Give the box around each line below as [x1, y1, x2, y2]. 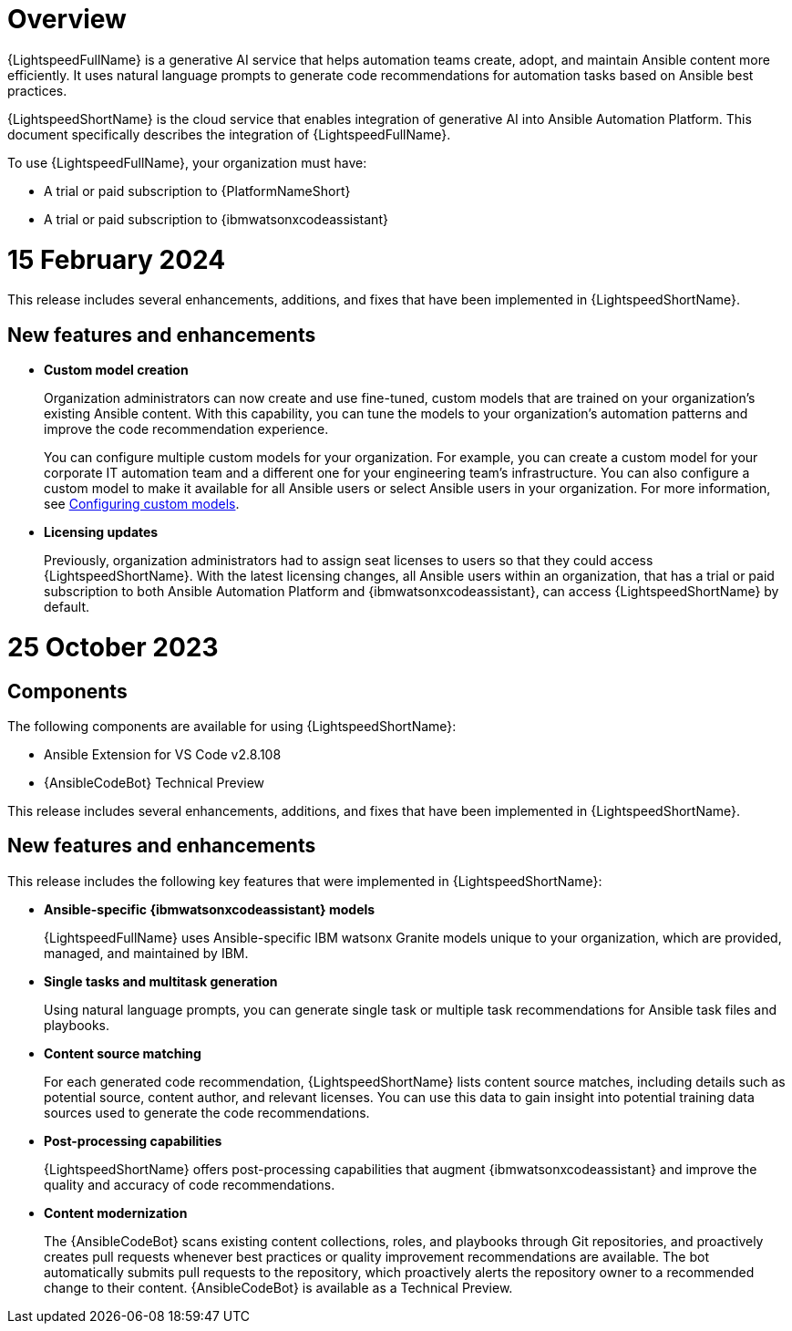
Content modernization [44, 1204, 188, 1221]
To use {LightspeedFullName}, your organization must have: [7, 154, 367, 170]
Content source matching [44, 1045, 201, 1061]
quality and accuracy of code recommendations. [44, 1176, 335, 1192]
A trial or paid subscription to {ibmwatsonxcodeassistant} [44, 211, 388, 227]
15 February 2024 [7, 243, 226, 275]
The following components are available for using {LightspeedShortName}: [7, 718, 457, 735]
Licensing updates [44, 524, 159, 541]
